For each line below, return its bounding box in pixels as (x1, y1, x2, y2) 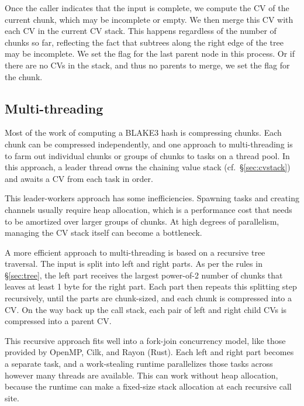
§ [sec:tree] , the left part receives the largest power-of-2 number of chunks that (5, 269, 283, 281)
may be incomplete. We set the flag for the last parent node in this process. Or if (5, 47, 295, 60)
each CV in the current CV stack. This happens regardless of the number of (5, 25, 277, 37)
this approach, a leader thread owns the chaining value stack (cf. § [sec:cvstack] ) (5, 161, 291, 173)
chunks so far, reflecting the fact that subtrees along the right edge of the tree (5, 36, 284, 48)
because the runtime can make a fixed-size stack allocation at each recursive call (5, 380, 292, 393)
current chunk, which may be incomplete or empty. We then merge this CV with (5, 13, 293, 25)
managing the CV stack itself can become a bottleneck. (5, 226, 202, 239)
